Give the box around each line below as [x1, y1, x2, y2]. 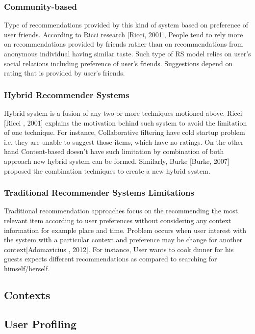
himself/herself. [4, 263, 50, 273]
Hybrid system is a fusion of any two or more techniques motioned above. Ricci [4, 108, 242, 118]
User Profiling [4, 316, 77, 331]
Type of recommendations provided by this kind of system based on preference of [4, 20, 248, 30]
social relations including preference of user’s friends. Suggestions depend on [4, 58, 233, 68]
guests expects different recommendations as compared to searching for [4, 254, 217, 264]
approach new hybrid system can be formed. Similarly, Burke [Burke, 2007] [4, 155, 229, 166]
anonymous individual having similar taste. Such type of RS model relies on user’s [4, 49, 251, 58]
